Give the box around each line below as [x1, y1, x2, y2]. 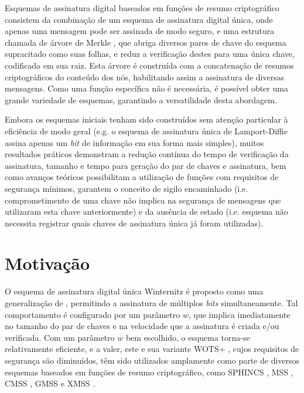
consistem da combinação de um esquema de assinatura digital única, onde [5, 13, 273, 25]
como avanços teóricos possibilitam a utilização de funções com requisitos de [5, 171, 279, 183]
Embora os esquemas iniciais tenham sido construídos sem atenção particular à [5, 113, 288, 126]
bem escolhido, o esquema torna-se [125, 331, 250, 343]
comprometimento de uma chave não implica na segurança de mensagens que [5, 194, 281, 206]
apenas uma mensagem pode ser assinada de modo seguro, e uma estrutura [5, 25, 275, 37]
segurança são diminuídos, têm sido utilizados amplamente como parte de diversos [5, 354, 300, 366]
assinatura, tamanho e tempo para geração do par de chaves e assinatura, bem [5, 159, 286, 171]
